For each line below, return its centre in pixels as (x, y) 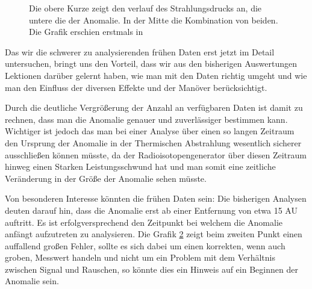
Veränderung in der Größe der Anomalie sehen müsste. (106, 178)
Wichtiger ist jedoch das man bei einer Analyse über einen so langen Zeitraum (150, 131)
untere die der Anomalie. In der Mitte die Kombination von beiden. (154, 20)
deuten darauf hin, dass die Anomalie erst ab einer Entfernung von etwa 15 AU (151, 210)
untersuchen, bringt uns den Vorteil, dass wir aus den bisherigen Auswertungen (151, 64)
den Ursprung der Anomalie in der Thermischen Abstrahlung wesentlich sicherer (153, 142)
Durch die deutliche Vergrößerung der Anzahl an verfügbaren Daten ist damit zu (154, 107)
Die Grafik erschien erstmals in (86, 32)
